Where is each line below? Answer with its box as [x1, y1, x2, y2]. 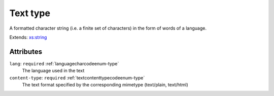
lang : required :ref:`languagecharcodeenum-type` [9, 60, 119, 66]
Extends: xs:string [9, 34, 47, 40]
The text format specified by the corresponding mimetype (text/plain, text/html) [22, 82, 189, 88]
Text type [9, 8, 51, 19]
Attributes [9, 47, 43, 56]
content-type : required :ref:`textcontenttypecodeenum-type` [9, 74, 145, 80]
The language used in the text [22, 68, 85, 74]
